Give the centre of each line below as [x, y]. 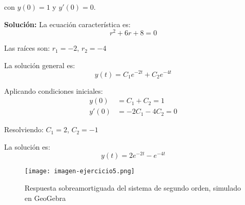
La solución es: [27, 146]
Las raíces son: [27, 48]
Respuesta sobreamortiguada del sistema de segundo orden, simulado [133, 188]
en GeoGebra [45, 198]
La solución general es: [40, 65]
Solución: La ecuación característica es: [67, 24]
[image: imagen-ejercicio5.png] [80, 171]
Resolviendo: [24, 129]
